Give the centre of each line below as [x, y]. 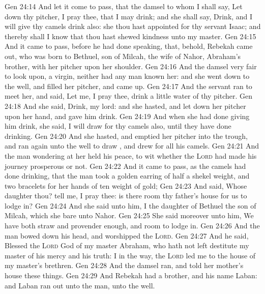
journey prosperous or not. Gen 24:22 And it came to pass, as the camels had [125, 166]
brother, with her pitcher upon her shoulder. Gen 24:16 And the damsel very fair [131, 66]
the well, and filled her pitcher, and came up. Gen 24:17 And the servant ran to [128, 86]
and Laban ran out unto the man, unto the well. [80, 285]
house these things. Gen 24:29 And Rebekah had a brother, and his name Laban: [131, 275]
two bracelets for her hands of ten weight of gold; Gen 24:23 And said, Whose [126, 185]
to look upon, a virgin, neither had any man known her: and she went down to [127, 76]
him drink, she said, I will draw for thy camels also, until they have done [118, 126]
